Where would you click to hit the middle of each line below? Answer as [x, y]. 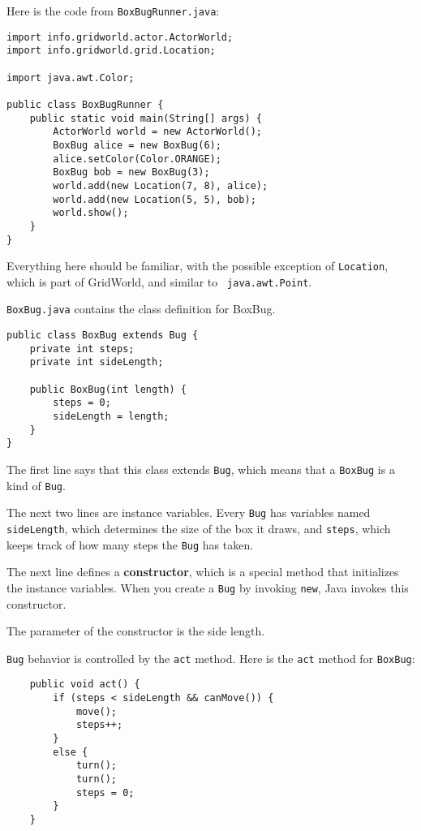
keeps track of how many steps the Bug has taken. [130, 544]
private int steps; [82, 349]
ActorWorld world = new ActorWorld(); [157, 132]
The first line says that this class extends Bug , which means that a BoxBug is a [201, 469]
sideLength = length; [111, 417]
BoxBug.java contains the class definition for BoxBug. [141, 309]
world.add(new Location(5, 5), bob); [155, 199]
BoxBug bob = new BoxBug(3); [131, 172]
